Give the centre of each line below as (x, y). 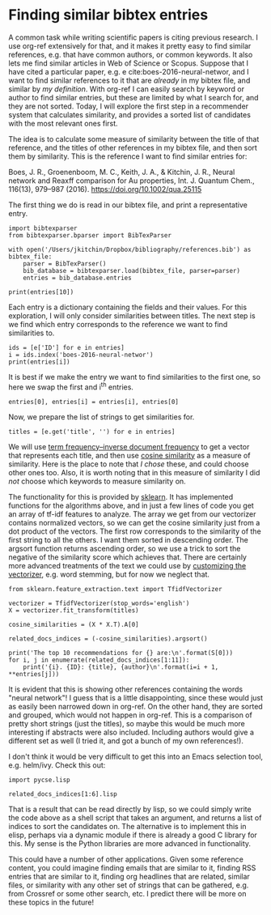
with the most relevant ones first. (64, 123)
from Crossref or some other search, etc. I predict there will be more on (127, 893)
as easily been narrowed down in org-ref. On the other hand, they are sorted (135, 706)
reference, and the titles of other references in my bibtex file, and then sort (133, 147)
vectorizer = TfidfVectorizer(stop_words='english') (99, 603)
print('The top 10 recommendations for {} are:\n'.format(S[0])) (121, 653)
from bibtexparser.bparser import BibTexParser (90, 235)
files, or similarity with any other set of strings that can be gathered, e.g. (129, 885)
